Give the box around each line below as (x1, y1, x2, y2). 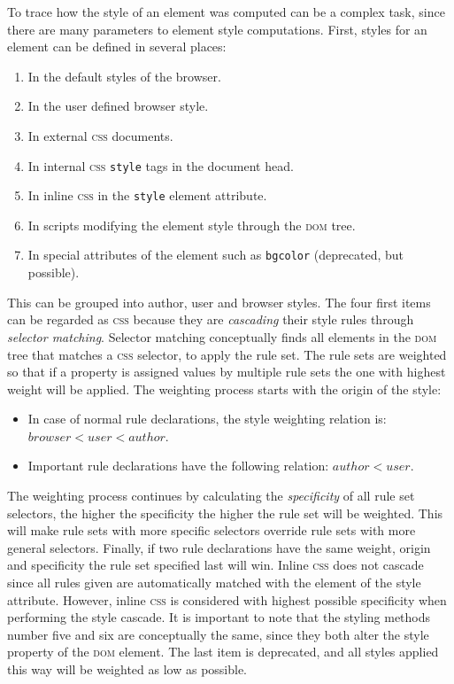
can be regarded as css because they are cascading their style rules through (7, 310, 414, 329)
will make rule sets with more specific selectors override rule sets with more (7, 521, 416, 540)
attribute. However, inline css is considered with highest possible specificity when (7, 590, 447, 609)
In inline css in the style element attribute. (27, 186, 267, 205)
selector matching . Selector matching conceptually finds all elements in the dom (7, 327, 437, 346)
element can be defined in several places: (7, 37, 227, 56)
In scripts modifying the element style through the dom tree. (27, 215, 356, 234)
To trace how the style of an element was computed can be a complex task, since (7, 3, 445, 20)
